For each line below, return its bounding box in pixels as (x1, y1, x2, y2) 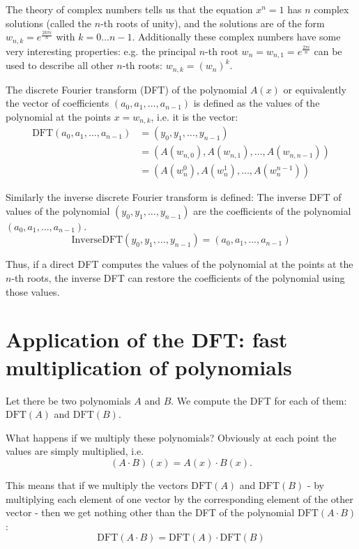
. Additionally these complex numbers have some (132, 29, 341, 44)
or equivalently (283, 82, 346, 96)
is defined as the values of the (193, 96, 320, 110)
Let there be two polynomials (6, 393, 131, 407)
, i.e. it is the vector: (151, 109, 238, 123)
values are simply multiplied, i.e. (6, 444, 144, 458)
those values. (6, 284, 60, 299)
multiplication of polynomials (6, 352, 292, 381)
